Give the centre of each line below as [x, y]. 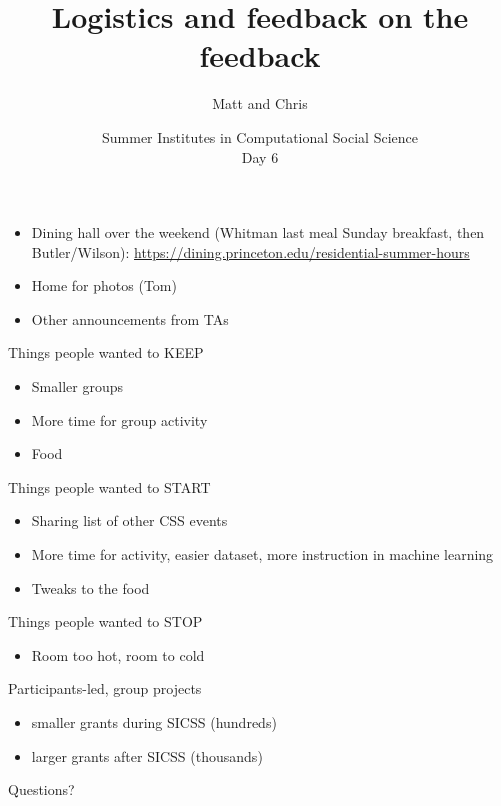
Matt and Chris [260, 103]
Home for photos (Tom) [104, 285]
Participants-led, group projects [105, 688]
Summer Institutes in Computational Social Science [260, 136]
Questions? [41, 789]
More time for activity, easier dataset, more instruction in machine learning [262, 554]
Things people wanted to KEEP [106, 352]
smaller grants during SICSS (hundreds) [154, 722]
